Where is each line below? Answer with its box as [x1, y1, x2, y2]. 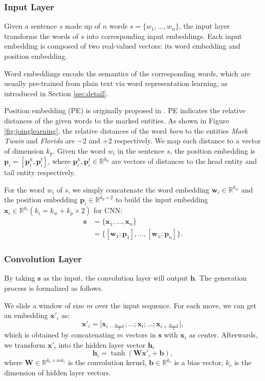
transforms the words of [4, 30, 79, 41]
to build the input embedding [115, 194, 208, 205]
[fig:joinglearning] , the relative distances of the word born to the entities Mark [4, 125, 248, 136]
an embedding [4, 310, 48, 321]
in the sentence [117, 145, 165, 156]
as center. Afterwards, [189, 329, 258, 340]
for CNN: [93, 205, 123, 216]
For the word [4, 184, 45, 195]
